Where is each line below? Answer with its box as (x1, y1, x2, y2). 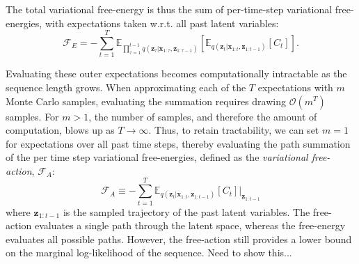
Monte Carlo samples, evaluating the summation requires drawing (6, 93, 286, 108)
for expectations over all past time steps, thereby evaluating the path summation (6, 136, 351, 150)
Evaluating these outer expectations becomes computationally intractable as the (6, 66, 347, 81)
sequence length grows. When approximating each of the (6, 79, 246, 94)
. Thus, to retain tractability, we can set (148, 123, 319, 137)
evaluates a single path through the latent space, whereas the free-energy (34, 218, 346, 233)
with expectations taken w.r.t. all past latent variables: (45, 15, 279, 30)
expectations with (257, 79, 333, 94)
